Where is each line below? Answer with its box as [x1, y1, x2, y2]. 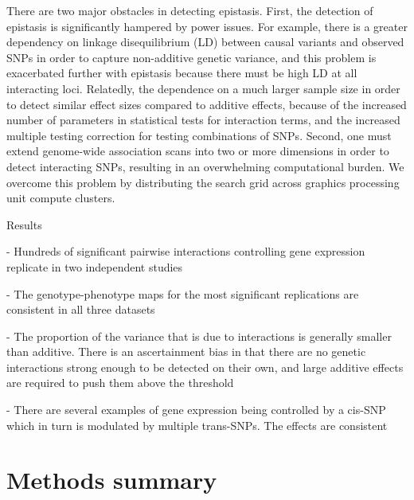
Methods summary [6, 463, 217, 496]
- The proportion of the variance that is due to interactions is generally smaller [6, 327, 392, 344]
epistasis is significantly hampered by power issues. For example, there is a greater [6, 18, 408, 34]
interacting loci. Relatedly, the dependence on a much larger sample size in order [6, 80, 400, 96]
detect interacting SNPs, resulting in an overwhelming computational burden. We [6, 158, 404, 174]
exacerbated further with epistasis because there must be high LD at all [6, 64, 357, 81]
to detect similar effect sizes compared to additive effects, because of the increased [6, 96, 407, 112]
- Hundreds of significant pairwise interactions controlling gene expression [6, 243, 365, 260]
